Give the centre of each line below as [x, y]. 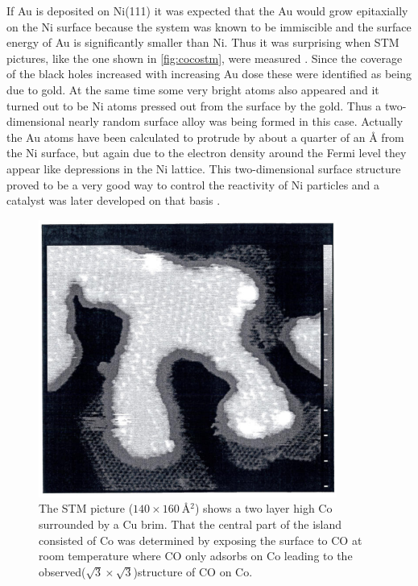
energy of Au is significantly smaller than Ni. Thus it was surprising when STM [203, 42]
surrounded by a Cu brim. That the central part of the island [190, 524]
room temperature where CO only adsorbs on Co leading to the [196, 556]
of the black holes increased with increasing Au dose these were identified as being [209, 74]
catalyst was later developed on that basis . [114, 200]
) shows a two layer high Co [263, 508]
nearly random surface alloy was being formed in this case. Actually [236, 121]
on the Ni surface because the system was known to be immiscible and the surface [209, 26]
